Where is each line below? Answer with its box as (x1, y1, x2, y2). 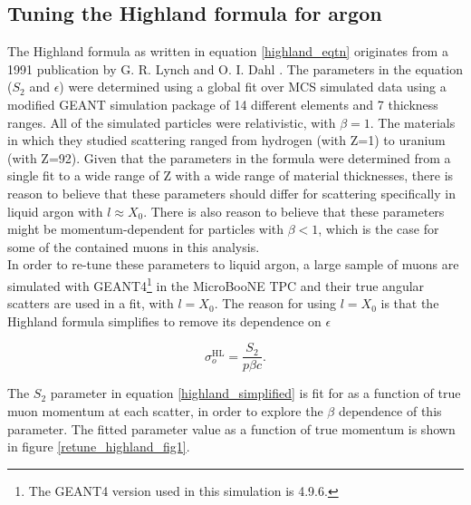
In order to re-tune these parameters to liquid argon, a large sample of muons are (7, 255, 459, 274)
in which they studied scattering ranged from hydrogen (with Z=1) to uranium (7, 131, 446, 150)
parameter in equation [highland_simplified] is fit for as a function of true (50, 384, 461, 403)
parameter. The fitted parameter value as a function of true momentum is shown (7, 419, 456, 438)
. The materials (370, 112, 456, 131)
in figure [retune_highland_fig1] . (7, 437, 190, 456)
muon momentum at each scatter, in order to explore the (7, 402, 323, 421)
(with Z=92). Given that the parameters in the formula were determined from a (7, 148, 451, 167)
